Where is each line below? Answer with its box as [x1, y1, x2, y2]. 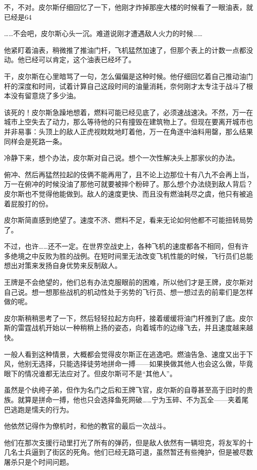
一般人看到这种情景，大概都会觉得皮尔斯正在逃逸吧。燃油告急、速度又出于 [4, 349, 246, 359]
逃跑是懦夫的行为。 [10, 404, 73, 414]
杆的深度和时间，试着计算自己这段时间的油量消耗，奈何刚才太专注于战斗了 [4, 80, 246, 91]
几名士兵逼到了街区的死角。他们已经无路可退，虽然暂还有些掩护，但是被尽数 [4, 447, 253, 457]
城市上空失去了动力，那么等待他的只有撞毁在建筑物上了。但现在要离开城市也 [4, 117, 253, 127]
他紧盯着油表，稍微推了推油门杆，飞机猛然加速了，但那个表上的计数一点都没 [4, 44, 253, 55]
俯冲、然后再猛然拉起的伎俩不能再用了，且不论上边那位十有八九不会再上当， [4, 169, 253, 179]
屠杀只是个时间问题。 [4, 456, 73, 467]
